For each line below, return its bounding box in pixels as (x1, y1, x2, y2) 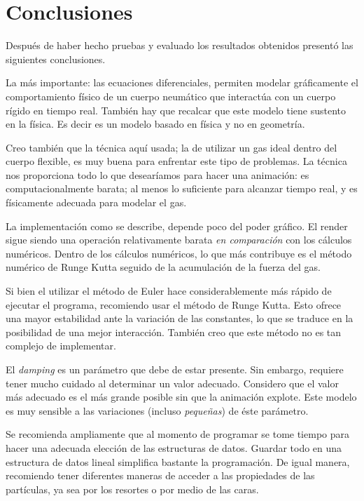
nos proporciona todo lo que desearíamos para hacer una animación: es (6, 167, 309, 182)
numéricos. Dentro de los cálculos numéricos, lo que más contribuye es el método (6, 246, 352, 260)
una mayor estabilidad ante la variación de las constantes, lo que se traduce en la (6, 311, 353, 326)
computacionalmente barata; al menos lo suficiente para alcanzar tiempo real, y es (6, 181, 358, 196)
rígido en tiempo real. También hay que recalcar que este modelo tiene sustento (6, 102, 346, 117)
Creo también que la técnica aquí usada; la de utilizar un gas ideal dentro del (6, 140, 337, 154)
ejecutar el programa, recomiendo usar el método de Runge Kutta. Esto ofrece (6, 297, 342, 312)
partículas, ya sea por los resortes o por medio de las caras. (6, 481, 259, 496)
